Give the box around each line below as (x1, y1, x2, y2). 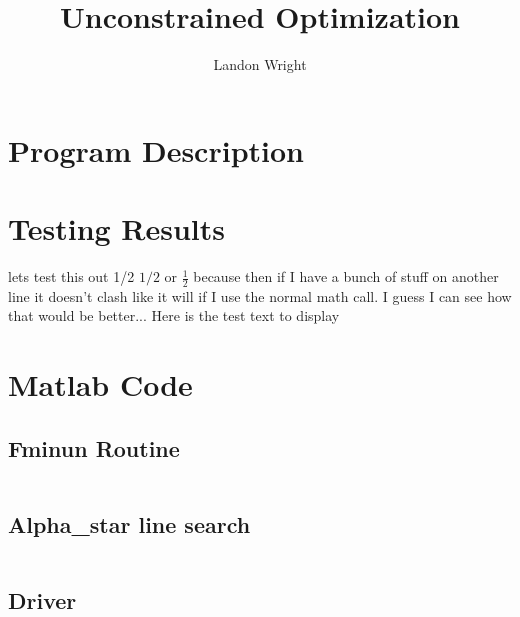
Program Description (8, 129, 304, 170)
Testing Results (8, 208, 226, 249)
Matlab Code (8, 364, 193, 405)
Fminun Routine (8, 432, 180, 463)
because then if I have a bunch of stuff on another (193, 266, 499, 287)
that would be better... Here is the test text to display (8, 305, 340, 326)
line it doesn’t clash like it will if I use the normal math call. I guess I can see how (8, 285, 512, 306)
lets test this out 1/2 (8, 266, 135, 287)
